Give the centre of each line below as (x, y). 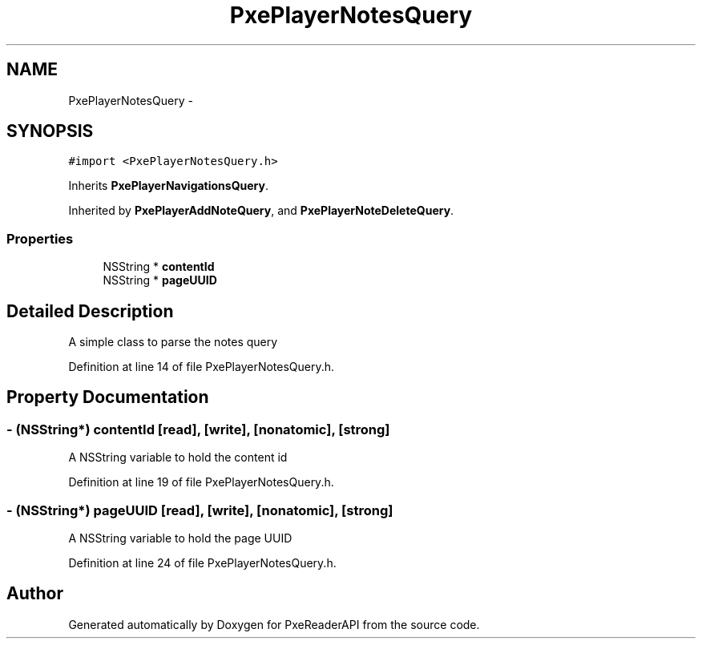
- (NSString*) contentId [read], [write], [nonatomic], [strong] (198, 429)
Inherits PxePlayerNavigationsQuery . (168, 186)
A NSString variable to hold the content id (178, 458)
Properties (40, 238)
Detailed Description (90, 311)
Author (35, 594)
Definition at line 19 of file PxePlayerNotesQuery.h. (201, 482)
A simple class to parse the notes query (173, 342)
